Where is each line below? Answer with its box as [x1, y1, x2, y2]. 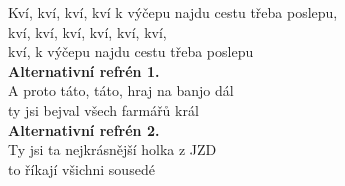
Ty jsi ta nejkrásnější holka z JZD [8, 139, 217, 160]
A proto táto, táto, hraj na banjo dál [8, 80, 234, 101]
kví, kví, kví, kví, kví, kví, [8, 21, 167, 42]
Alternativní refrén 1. [8, 60, 160, 81]
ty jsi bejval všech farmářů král [8, 99, 199, 120]
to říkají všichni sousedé [8, 158, 155, 179]
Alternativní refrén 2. [8, 119, 160, 140]
